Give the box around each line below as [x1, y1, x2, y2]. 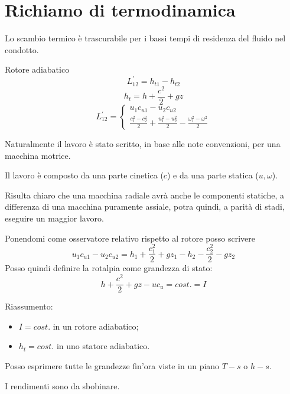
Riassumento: [5, 300, 53, 312]
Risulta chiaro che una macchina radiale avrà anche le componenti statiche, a [5, 188, 284, 201]
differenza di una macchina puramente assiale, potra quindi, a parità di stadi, [5, 200, 285, 213]
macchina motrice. [5, 149, 71, 161]
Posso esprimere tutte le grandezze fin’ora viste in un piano [5, 359, 220, 372]
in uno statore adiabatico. [56, 340, 150, 352]
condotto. [5, 43, 39, 56]
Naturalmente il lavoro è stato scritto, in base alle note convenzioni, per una [5, 138, 281, 149]
